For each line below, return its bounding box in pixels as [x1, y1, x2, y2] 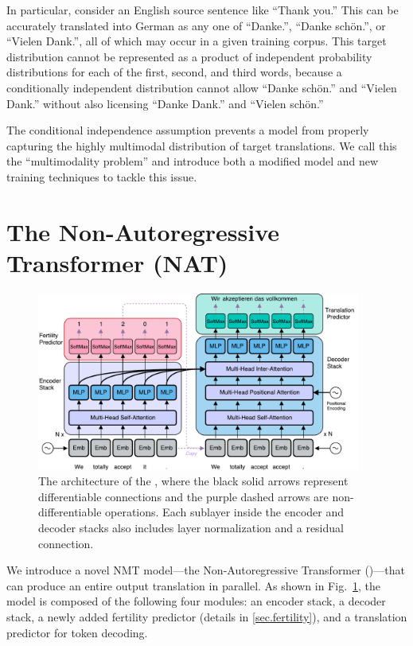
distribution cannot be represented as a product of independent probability [6, 48, 372, 64]
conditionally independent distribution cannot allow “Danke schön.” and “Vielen [6, 79, 397, 95]
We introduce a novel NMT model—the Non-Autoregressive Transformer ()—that [6, 562, 405, 578]
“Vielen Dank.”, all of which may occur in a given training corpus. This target [6, 33, 387, 49]
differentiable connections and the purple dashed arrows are [38, 488, 329, 504]
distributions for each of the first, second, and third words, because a [6, 64, 342, 80]
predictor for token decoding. [6, 624, 148, 640]
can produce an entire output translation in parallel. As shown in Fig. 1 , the [6, 577, 381, 593]
